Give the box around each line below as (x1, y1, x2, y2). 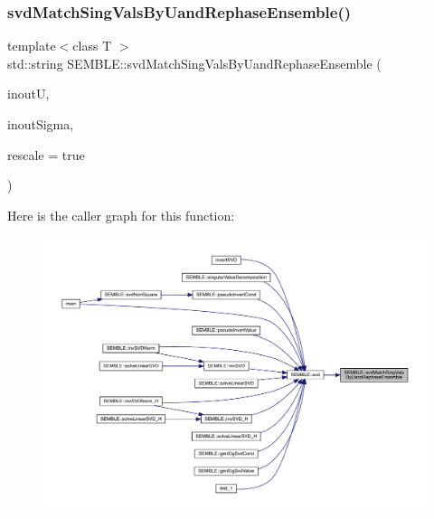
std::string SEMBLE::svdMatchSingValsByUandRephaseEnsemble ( (7, 53, 382, 72)
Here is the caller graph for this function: (7, 205, 235, 224)
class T (72, 36, 112, 55)
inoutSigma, (7, 115, 74, 133)
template (7, 36, 56, 55)
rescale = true (7, 145, 85, 164)
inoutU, (7, 84, 50, 103)
